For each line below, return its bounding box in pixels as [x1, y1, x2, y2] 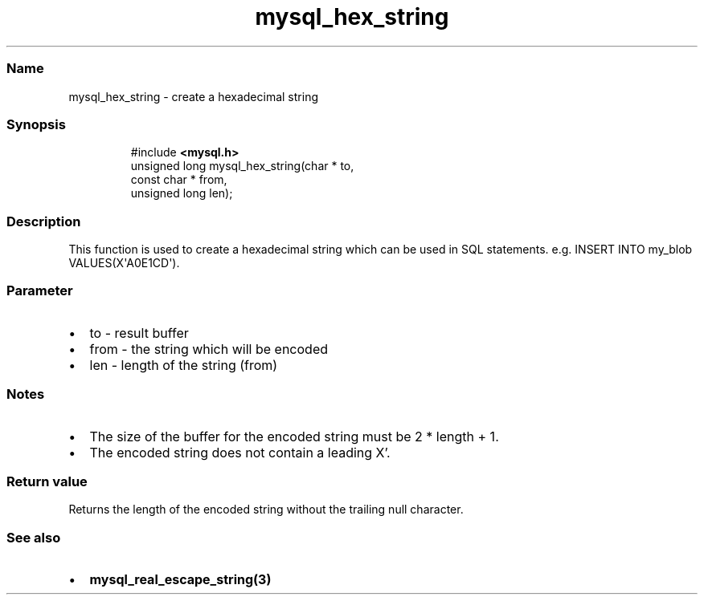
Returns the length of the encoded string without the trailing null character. [68, 502, 464, 517]
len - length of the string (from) [89, 356, 278, 373]
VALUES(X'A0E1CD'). [68, 256, 180, 270]
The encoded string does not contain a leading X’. [89, 444, 391, 461]
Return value [6, 473, 88, 489]
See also [6, 529, 61, 546]
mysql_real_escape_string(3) [89, 571, 272, 587]
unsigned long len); [130, 186, 233, 201]
